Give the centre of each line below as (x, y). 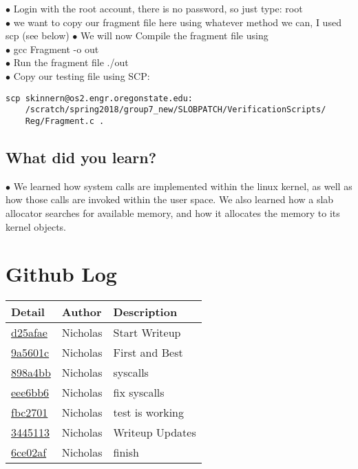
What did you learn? (81, 157)
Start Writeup (147, 333)
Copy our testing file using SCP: (82, 75)
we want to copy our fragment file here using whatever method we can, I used (177, 22)
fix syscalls (139, 393)
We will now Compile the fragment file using (175, 35)
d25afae (29, 333)
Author (82, 312)
